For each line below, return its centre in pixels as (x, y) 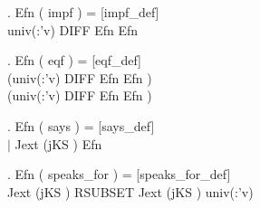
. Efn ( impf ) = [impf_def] (83, 12)
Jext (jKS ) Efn (58, 143)
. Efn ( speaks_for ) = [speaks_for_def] (119, 174)
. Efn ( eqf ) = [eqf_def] (75, 60)
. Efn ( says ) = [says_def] (81, 125)
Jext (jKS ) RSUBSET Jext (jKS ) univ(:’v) (130, 191)
